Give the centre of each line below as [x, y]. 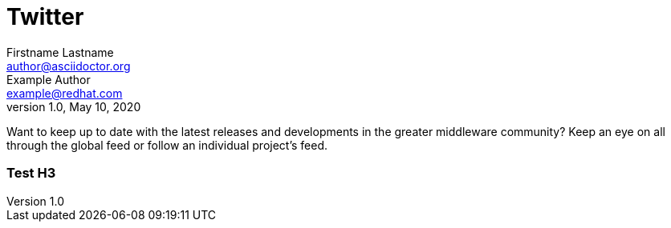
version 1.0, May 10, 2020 [74, 106]
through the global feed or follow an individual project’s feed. [167, 145]
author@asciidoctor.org [69, 66]
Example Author [49, 79]
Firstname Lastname [60, 52]
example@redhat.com [65, 93]
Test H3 [31, 173]
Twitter [45, 17]
